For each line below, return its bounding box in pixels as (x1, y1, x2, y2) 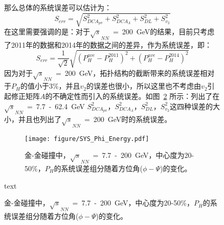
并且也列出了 (18, 114, 61, 125)
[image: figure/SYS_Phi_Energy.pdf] (25, 135, 149, 142)
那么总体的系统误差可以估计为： (4, 2, 111, 12)
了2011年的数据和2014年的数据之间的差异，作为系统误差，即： (4, 39, 212, 50)
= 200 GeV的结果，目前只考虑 (113, 26, 215, 37)
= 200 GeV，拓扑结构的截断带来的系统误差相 (55, 67, 208, 78)
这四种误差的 (170, 100, 213, 111)
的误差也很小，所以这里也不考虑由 (86, 80, 201, 91)
